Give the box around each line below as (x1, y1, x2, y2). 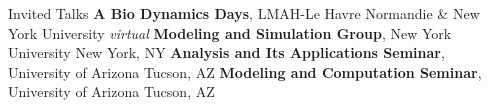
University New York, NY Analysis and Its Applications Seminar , (8, 42, 445, 63)
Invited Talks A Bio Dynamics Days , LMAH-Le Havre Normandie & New (8, 3, 480, 23)
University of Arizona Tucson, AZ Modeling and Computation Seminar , (8, 61, 482, 82)
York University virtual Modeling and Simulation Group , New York (8, 22, 452, 43)
